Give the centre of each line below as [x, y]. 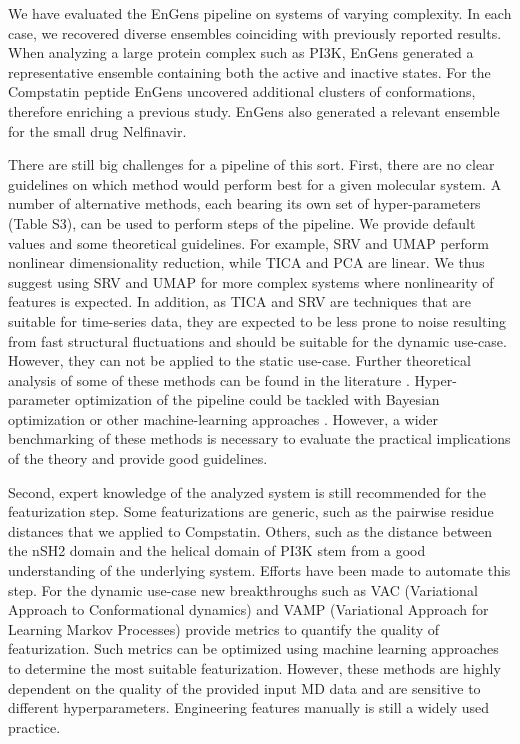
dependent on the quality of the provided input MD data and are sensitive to [244, 687]
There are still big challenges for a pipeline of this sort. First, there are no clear [251, 164]
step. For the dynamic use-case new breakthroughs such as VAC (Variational [243, 589]
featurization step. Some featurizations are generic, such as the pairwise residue [251, 511]
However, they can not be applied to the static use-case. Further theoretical [239, 360]
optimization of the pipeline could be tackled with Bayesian [257, 399]
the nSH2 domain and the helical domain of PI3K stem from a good [217, 550]
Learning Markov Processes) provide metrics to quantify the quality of [224, 628]
